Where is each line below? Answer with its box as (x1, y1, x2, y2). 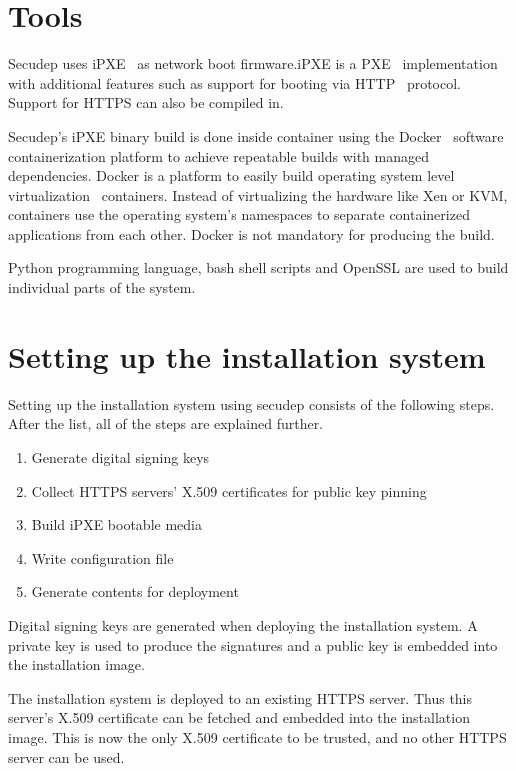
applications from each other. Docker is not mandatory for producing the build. (8, 223, 495, 244)
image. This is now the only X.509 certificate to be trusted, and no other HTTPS (8, 726, 507, 747)
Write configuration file (31, 547, 174, 568)
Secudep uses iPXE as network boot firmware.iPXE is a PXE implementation (8, 53, 498, 74)
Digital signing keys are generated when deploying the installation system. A (8, 614, 478, 635)
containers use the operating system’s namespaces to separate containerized (8, 204, 470, 225)
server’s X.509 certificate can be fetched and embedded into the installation (8, 707, 470, 728)
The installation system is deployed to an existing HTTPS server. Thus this (8, 687, 473, 708)
